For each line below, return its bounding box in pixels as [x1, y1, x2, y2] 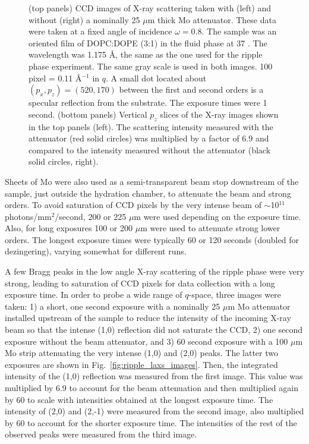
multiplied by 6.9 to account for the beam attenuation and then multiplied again [5, 382, 298, 394]
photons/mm [5, 210, 52, 222]
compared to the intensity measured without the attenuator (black [29, 143, 271, 156]
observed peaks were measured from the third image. [5, 428, 197, 440]
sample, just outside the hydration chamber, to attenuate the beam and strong [5, 187, 291, 199]
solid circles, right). [29, 155, 99, 168]
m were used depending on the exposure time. [134, 210, 301, 222]
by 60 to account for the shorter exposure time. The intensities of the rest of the [5, 416, 297, 429]
